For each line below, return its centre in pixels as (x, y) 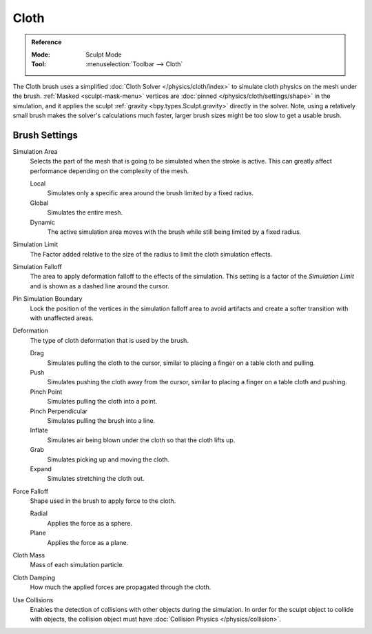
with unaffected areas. (62, 318)
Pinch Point (46, 392)
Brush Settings (45, 135)
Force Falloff (31, 491)
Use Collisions (33, 600)
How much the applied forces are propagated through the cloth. (121, 587)
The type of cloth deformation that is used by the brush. (110, 340)
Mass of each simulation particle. (77, 565)
